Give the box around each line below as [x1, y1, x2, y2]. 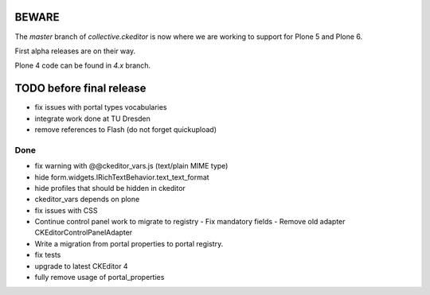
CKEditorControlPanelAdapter [34, 227, 133, 238]
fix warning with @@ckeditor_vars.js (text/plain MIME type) [34, 161, 229, 171]
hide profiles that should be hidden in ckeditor [34, 183, 186, 192]
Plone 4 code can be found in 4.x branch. [14, 60, 151, 71]
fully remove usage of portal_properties [34, 273, 165, 282]
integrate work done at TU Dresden [34, 114, 151, 123]
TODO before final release [14, 82, 147, 95]
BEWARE [14, 10, 60, 24]
